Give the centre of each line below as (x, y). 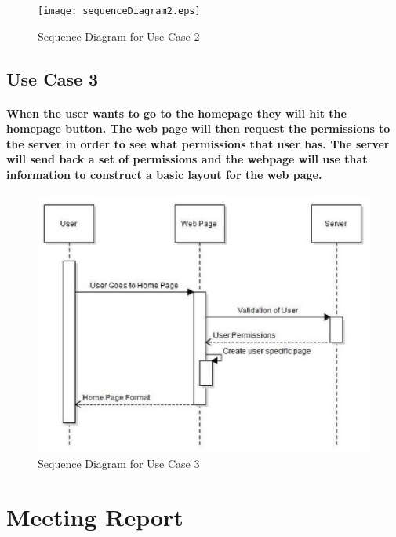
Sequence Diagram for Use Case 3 (119, 463)
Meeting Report (95, 517)
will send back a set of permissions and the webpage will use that (187, 159)
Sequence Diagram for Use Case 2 (119, 36)
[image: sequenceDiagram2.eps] (119, 11)
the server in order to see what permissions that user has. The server (198, 143)
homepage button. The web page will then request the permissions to (198, 128)
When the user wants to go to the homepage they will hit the (176, 113)
